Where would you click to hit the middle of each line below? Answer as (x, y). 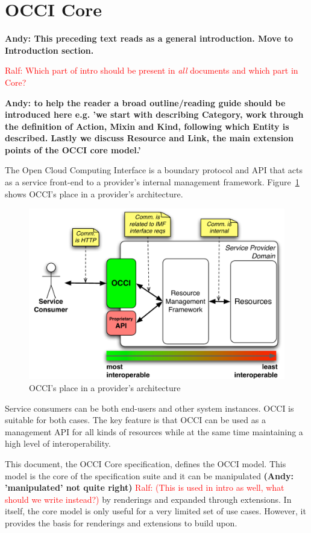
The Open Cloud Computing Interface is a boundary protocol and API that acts (154, 170)
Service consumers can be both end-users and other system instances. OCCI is (149, 408)
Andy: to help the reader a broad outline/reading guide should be (145, 102)
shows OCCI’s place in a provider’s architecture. (94, 193)
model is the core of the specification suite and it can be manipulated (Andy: (149, 475)
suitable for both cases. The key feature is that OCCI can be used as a (135, 420)
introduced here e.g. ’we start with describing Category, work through (154, 114)
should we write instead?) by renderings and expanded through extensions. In (148, 499)
